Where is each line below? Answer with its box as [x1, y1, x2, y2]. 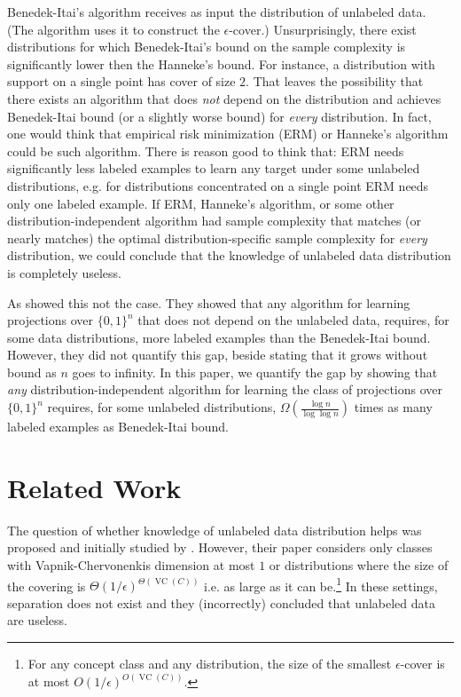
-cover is [400, 654, 445, 672]
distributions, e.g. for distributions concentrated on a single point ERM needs [7, 176, 429, 194]
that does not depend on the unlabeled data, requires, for [137, 311, 449, 329]
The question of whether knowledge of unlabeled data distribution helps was [7, 520, 422, 539]
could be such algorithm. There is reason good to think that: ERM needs [7, 141, 404, 160]
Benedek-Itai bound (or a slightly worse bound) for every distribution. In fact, [7, 107, 432, 125]
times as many [354, 398, 433, 416]
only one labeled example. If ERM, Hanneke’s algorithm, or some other [7, 194, 395, 212]
